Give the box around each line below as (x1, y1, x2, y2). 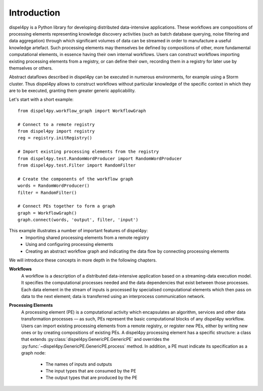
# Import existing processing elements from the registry (18, 149, 159, 154)
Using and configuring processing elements (25, 242, 113, 247)
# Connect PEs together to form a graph (18, 204, 115, 209)
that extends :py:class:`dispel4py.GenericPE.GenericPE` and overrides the (21, 336, 170, 342)
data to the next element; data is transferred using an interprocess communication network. (21, 294, 206, 299)
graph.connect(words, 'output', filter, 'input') (18, 217, 139, 223)
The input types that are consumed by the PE (45, 368, 136, 373)
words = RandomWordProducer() (18, 183, 90, 188)
